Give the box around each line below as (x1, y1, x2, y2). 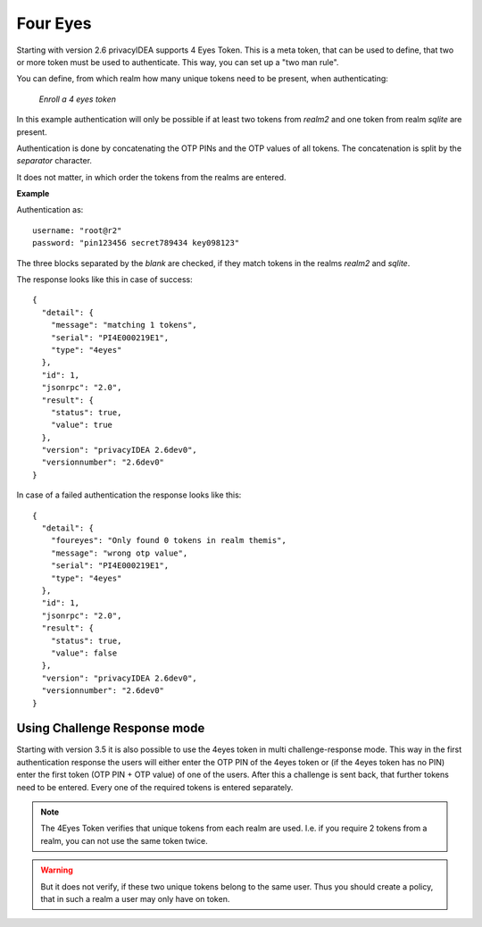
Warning (40, 864, 73, 875)
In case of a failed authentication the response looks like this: (16, 489, 242, 500)
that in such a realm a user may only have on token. (40, 893, 230, 904)
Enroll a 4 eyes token (38, 94, 116, 104)
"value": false (50, 647, 118, 658)
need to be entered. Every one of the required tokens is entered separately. (16, 781, 294, 792)
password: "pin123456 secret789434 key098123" (32, 238, 240, 248)
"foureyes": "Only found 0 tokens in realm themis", (50, 536, 287, 546)
